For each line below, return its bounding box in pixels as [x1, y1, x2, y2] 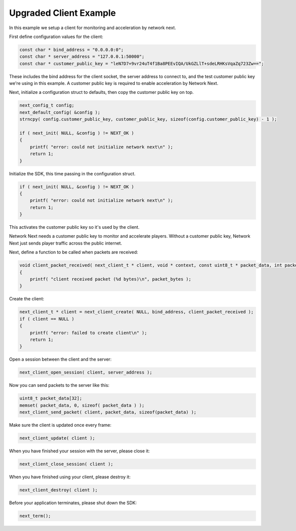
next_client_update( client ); [19, 435, 96, 441]
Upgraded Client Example [9, 7, 116, 18]
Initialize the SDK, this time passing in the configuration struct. [9, 170, 136, 176]
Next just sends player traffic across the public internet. [9, 240, 122, 246]
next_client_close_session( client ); [19, 461, 113, 467]
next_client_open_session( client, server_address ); [19, 369, 152, 375]
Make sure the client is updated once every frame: [9, 422, 112, 428]
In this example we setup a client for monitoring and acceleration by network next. [9, 25, 176, 31]
